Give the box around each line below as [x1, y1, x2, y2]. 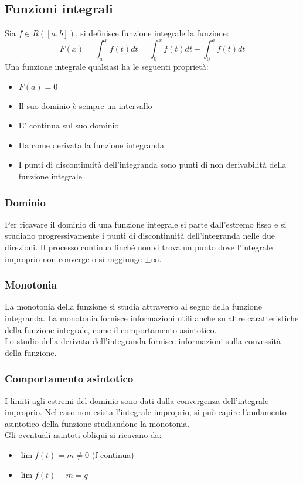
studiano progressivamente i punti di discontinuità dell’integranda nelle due [5, 229, 275, 242]
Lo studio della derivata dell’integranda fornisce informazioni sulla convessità [5, 335, 281, 347]
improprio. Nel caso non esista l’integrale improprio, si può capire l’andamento [5, 406, 287, 418]
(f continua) [91, 449, 134, 461]
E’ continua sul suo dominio [18, 119, 119, 131]
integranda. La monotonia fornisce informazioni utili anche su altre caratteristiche [5, 312, 299, 324]
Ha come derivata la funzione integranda [18, 138, 164, 151]
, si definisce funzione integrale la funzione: [75, 27, 229, 39]
